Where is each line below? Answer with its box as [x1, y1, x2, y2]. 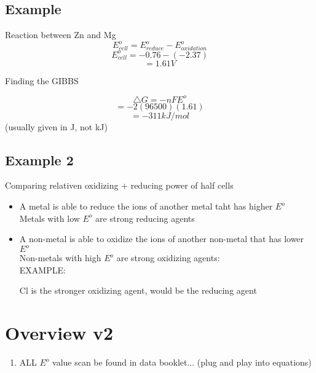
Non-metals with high [19, 251, 101, 264]
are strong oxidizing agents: [116, 251, 220, 264]
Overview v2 [5, 320, 114, 345]
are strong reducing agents [95, 211, 195, 224]
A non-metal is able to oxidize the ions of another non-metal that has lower [19, 232, 304, 245]
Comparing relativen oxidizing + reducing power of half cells [5, 179, 234, 192]
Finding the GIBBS [5, 74, 79, 87]
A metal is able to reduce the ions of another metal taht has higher [19, 200, 273, 213]
